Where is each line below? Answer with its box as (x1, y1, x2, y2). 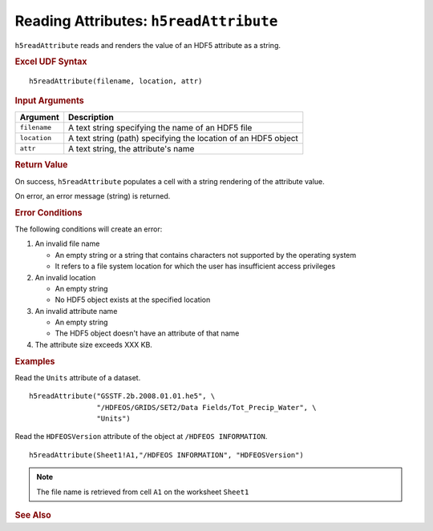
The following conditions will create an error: (14, 224, 163, 234)
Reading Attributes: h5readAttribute (14, 12, 278, 30)
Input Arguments (14, 95, 84, 106)
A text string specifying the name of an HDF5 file (68, 122, 253, 133)
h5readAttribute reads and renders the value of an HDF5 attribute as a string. (14, 40, 281, 50)
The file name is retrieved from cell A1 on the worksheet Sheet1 (36, 487, 249, 497)
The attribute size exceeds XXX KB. (34, 340, 152, 349)
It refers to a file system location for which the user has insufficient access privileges (55, 261, 336, 272)
